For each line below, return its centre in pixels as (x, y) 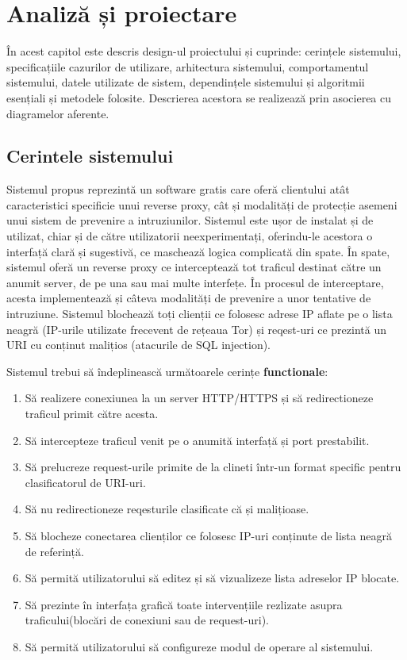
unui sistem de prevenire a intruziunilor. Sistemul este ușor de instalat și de (190, 220)
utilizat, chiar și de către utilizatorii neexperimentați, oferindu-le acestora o (190, 236)
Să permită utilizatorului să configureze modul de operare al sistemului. (199, 646)
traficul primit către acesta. (92, 414)
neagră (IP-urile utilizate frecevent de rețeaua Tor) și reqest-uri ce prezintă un (196, 329)
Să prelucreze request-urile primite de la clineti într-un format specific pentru (213, 467)
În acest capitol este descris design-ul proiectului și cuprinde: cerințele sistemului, (204, 51)
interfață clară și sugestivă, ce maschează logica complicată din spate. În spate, (198, 251)
